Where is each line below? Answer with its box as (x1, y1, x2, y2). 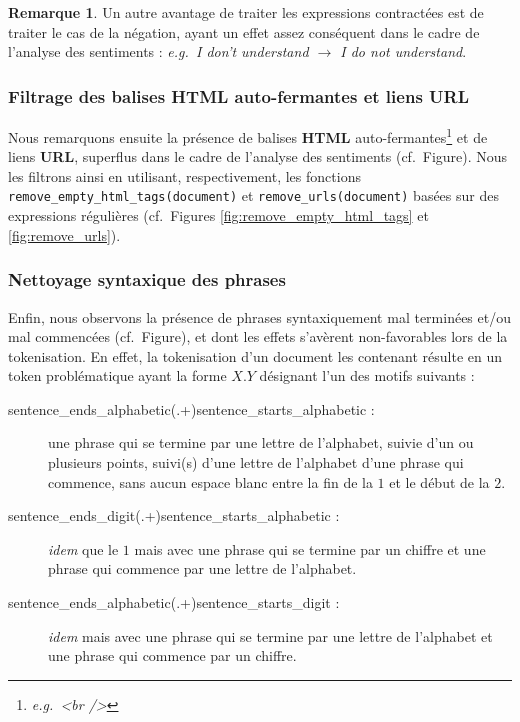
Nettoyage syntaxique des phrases (8, 267, 286, 292)
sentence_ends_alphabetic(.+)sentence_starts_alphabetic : (8, 398, 375, 419)
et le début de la (389, 471, 490, 492)
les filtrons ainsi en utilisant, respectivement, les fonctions (8, 165, 361, 186)
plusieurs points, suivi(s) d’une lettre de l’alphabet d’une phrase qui (48, 452, 464, 473)
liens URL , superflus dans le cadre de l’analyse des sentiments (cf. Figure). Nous (8, 146, 508, 167)
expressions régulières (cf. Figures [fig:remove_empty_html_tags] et (8, 205, 429, 226)
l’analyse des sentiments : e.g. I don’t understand (8, 41, 309, 62)
